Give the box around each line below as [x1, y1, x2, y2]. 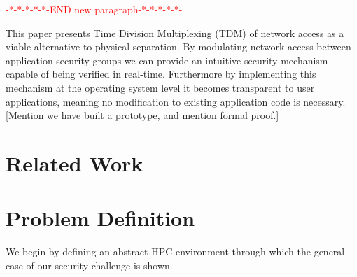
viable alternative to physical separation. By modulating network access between [6, 39, 351, 54]
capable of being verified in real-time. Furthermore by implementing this [6, 66, 316, 81]
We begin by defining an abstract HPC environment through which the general [6, 244, 345, 259]
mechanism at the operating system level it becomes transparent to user [6, 80, 315, 94]
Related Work [6, 148, 143, 177]
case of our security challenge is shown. [6, 257, 173, 272]
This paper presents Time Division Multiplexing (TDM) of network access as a [6, 25, 344, 40]
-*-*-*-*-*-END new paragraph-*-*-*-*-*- [6, 2, 183, 16]
